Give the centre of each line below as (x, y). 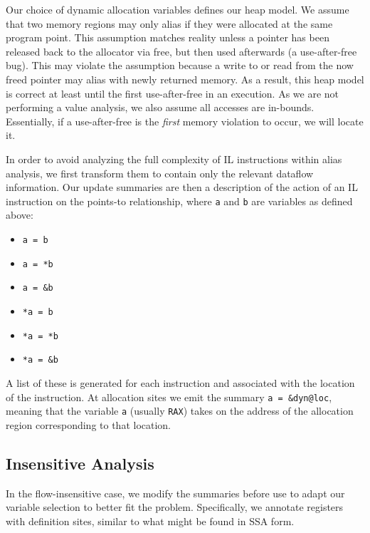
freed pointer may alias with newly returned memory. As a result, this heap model (185, 79)
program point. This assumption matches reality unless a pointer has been (168, 37)
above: (20, 215)
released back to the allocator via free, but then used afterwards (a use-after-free (181, 51)
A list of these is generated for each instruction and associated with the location (180, 382)
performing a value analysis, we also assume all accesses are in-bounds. (160, 107)
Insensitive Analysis (80, 463)
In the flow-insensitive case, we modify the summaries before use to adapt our (175, 493)
